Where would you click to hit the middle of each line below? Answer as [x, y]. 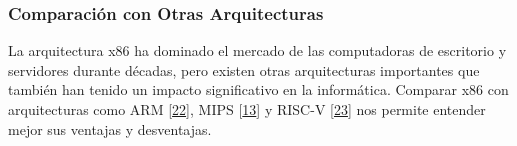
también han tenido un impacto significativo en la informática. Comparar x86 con [258, 89]
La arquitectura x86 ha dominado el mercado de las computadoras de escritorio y [257, 50]
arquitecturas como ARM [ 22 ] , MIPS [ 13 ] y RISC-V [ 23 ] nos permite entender [247, 109]
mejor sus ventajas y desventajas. [110, 128]
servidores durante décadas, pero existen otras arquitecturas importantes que [244, 69]
